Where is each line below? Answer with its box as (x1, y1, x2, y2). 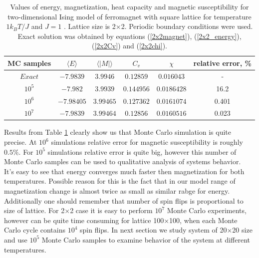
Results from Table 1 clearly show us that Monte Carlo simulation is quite (4, 127, 231, 137)
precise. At (4, 137, 37, 147)
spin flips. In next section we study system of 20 (80, 225, 227, 235)
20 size (232, 225, 253, 235)
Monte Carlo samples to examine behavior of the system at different (41, 234, 251, 245)
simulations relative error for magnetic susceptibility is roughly (51, 137, 243, 147)
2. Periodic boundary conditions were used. (121, 21, 253, 31)
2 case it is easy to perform (70, 205, 153, 216)
